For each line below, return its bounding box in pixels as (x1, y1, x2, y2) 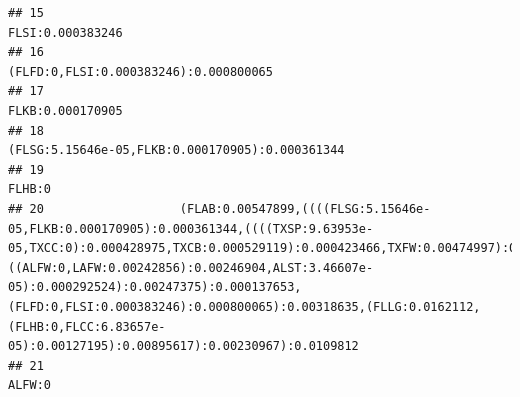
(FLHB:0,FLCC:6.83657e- (8, 319, 166, 334)
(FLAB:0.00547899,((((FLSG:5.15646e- (179, 201, 431, 216)
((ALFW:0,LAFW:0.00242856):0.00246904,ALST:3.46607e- (8, 260, 374, 275)
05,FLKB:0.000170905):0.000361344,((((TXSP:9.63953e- (8, 221, 374, 236)
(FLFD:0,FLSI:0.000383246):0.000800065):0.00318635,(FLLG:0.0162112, (8, 299, 481, 314)
